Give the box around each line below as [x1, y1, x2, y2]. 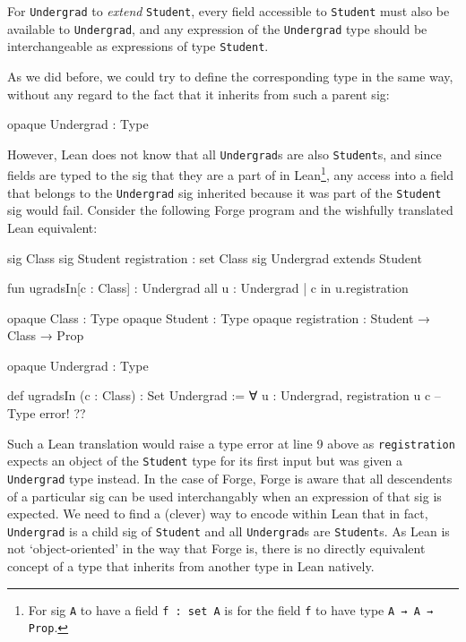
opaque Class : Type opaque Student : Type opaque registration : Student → [7, 308, 431, 327]
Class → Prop [7, 326, 84, 345]
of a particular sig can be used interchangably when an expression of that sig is [7, 486, 442, 505]
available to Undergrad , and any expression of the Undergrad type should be [7, 19, 427, 38]
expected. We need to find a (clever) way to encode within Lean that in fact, [7, 504, 428, 523]
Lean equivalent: [7, 218, 98, 236]
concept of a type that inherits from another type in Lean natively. [7, 557, 375, 576]
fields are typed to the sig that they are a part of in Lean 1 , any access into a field [7, 163, 453, 184]
